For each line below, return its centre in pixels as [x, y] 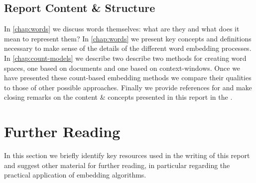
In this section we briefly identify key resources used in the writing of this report [127, 155]
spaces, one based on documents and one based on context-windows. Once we [122, 68]
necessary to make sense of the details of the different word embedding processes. [128, 48]
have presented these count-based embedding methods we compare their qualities [128, 78]
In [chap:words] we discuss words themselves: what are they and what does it [122, 29]
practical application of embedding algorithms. [75, 175]
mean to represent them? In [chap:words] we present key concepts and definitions [128, 38]
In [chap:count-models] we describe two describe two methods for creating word [125, 58]
